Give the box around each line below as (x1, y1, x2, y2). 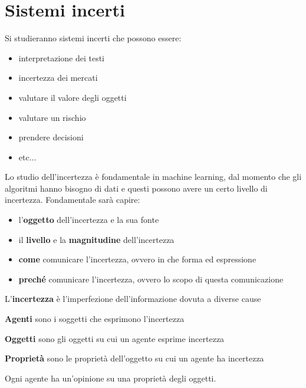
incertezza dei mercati (18, 71, 98, 84)
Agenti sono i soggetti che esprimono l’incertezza (5, 313, 185, 325)
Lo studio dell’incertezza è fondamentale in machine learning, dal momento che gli (5, 170, 302, 183)
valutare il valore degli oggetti (18, 91, 127, 103)
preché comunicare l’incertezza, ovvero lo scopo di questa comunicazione (18, 272, 284, 285)
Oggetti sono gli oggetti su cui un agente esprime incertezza (5, 332, 225, 344)
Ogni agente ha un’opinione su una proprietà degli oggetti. (5, 371, 216, 384)
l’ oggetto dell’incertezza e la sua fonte (18, 213, 159, 226)
